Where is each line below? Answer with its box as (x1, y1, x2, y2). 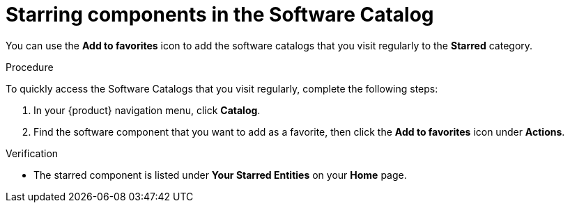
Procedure (6, 61, 54, 73)
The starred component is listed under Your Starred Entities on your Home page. (33, 168, 407, 181)
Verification (6, 147, 59, 159)
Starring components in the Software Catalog (6, 3, 434, 26)
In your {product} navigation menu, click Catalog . (33, 104, 261, 116)
